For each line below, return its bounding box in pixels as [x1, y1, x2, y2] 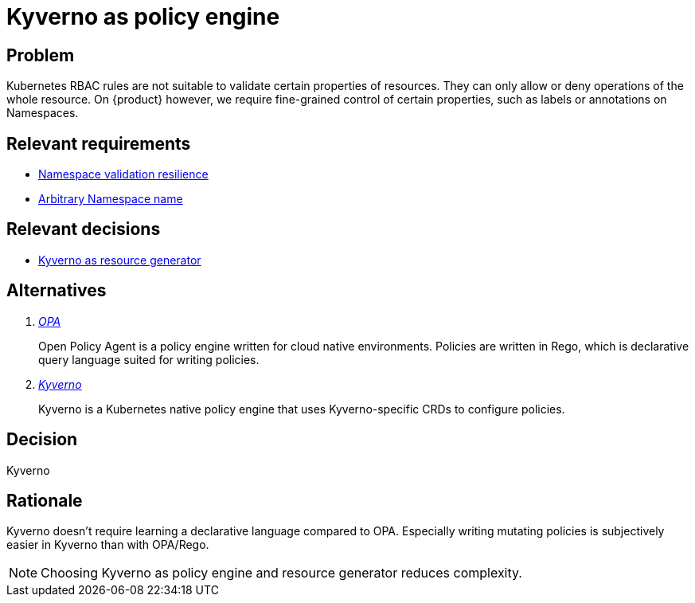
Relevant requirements [6, 133, 191, 154]
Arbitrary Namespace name [38, 192, 183, 206]
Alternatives [6, 280, 107, 301]
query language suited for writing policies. [38, 352, 260, 366]
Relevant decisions [6, 219, 161, 240]
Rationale [6, 490, 83, 511]
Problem [6, 45, 75, 65]
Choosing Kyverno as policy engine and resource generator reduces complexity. [41, 565, 522, 581]
